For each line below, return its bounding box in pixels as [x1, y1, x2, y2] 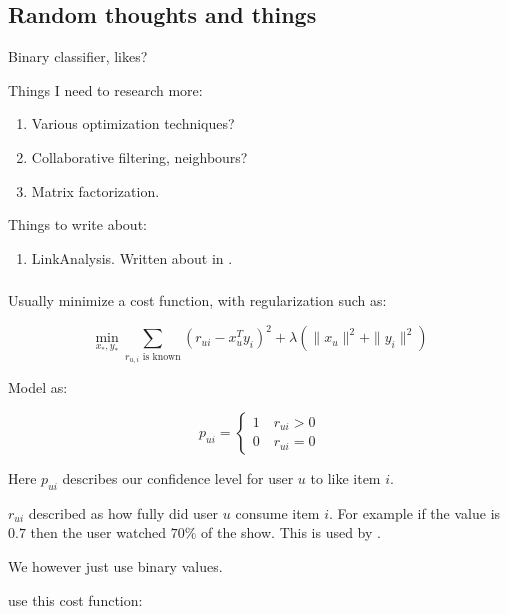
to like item [310, 467, 381, 488]
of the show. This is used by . [201, 522, 381, 543]
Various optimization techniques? [31, 113, 235, 134]
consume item [235, 502, 320, 523]
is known [142, 351, 181, 362]
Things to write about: [8, 214, 147, 235]
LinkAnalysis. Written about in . [31, 247, 233, 268]
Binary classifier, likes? [8, 46, 148, 67]
